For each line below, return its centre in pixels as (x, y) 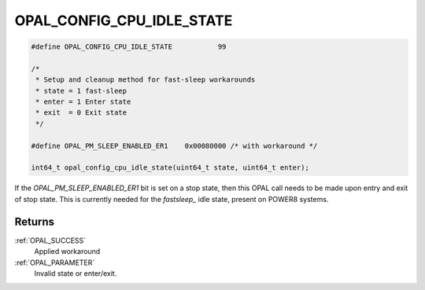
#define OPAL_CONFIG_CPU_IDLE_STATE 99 (129, 47)
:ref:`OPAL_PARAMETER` (55, 262)
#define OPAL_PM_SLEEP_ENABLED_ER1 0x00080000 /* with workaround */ (174, 146)
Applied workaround (67, 251)
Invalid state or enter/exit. (76, 273)
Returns (35, 221)
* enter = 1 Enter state (83, 102)
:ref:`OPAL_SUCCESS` (50, 240)
